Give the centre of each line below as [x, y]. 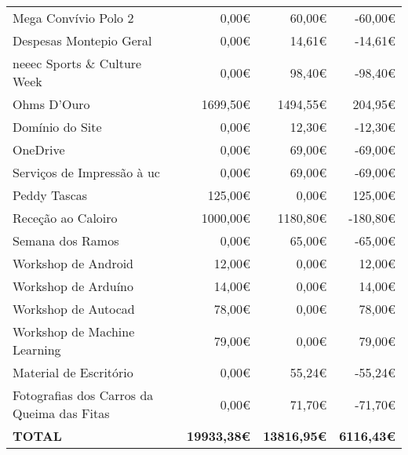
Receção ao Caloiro [65, 218]
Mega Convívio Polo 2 [73, 18]
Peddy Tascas [50, 195]
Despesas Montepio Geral [82, 40]
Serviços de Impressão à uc [86, 172]
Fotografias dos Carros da [83, 395]
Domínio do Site [57, 127]
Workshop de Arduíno [73, 286]
